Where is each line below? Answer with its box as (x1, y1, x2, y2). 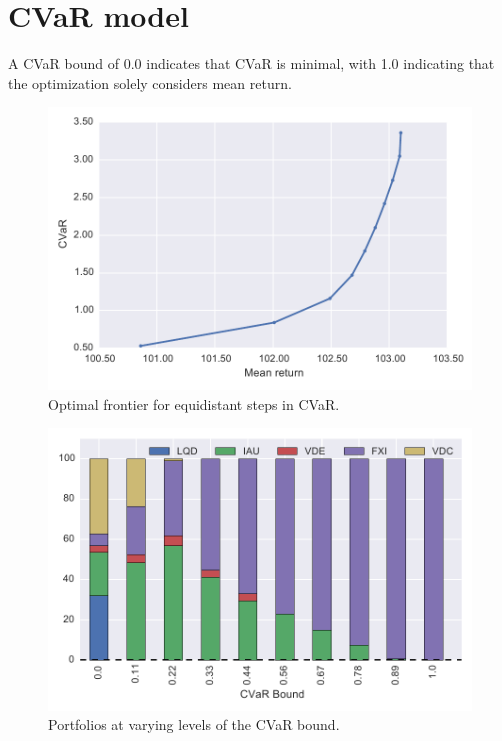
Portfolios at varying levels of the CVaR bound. (48, 714, 340, 735)
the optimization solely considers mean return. (8, 72, 292, 93)
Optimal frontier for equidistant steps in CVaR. (48, 393, 340, 414)
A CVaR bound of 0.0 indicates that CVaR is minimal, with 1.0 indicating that (8, 53, 495, 74)
